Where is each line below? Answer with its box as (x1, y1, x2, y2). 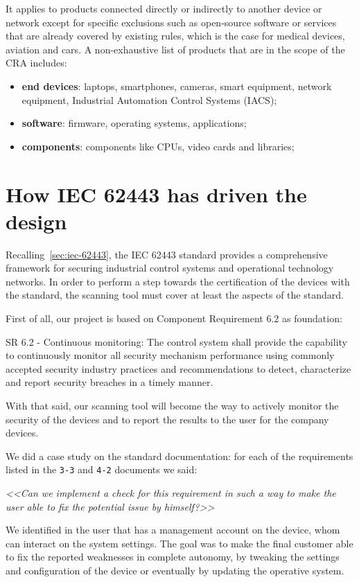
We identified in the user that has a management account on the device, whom (6, 522, 340, 537)
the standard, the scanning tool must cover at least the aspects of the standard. (6, 288, 344, 302)
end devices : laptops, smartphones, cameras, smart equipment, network (21, 78, 332, 93)
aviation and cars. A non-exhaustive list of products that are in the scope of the (6, 42, 345, 56)
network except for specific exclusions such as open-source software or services (6, 15, 337, 29)
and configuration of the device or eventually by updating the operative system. (6, 563, 344, 577)
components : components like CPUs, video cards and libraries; (21, 139, 295, 153)
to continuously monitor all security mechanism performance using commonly (6, 348, 335, 362)
